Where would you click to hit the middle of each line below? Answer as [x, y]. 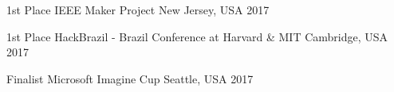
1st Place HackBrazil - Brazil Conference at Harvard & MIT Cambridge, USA [197, 36]
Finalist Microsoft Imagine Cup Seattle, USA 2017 [130, 78]
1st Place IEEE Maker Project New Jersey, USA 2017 [138, 10]
